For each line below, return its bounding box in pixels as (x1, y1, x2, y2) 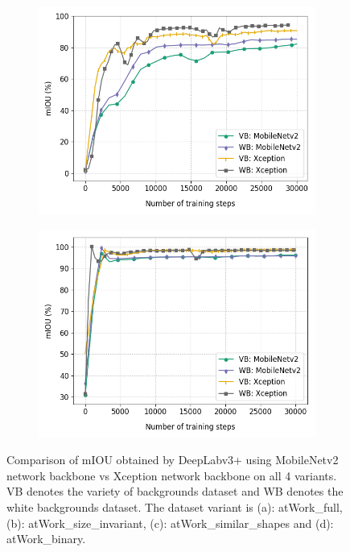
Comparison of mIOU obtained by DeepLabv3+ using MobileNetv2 (6, 451, 339, 468)
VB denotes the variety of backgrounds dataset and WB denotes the (6, 483, 344, 500)
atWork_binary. (6, 530, 86, 547)
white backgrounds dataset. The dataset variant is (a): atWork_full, (6, 498, 343, 515)
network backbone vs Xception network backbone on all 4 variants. (6, 467, 337, 484)
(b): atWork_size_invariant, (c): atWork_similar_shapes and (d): (6, 514, 334, 531)
